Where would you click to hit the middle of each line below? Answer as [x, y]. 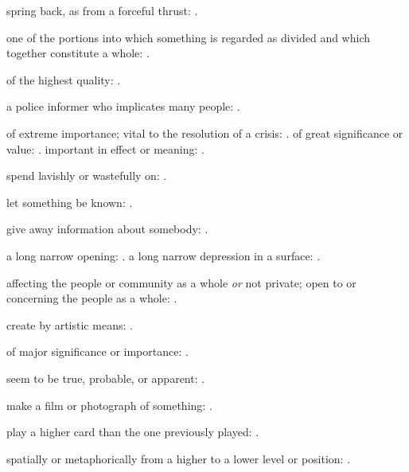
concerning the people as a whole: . [92, 298]
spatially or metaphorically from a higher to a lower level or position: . [179, 458]
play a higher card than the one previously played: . [133, 432]
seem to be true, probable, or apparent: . [106, 378]
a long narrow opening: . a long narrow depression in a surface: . [164, 255]
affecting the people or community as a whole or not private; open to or [181, 282]
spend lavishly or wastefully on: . [87, 176]
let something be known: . [70, 202]
